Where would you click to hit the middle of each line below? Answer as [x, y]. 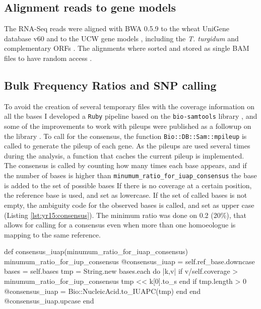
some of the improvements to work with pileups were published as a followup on [128, 126]
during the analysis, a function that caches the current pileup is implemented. [124, 155]
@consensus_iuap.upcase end [49, 301]
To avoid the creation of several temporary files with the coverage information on [129, 106]
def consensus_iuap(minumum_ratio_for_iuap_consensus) [96, 251]
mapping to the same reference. [52, 234]
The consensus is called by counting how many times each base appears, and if [125, 165]
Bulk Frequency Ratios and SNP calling [110, 85]
